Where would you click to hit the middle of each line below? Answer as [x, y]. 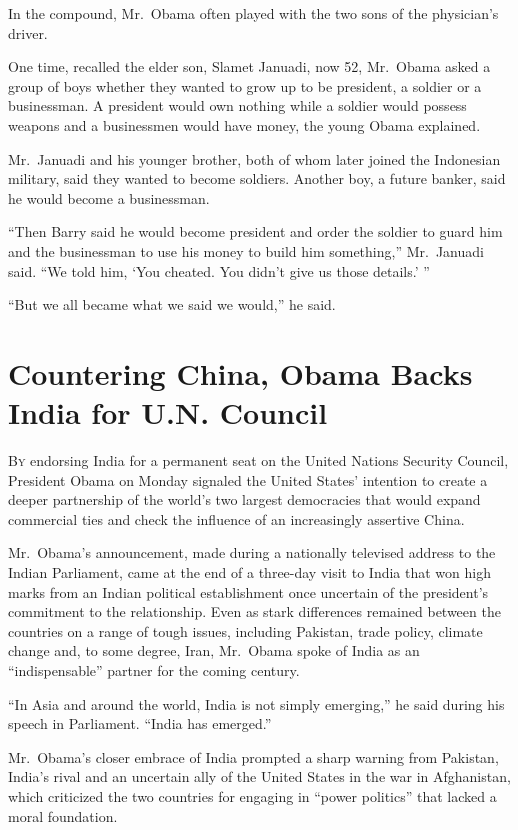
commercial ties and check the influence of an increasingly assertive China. [236, 518]
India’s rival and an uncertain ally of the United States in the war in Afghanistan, [259, 776]
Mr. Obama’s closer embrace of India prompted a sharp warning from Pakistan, [253, 756]
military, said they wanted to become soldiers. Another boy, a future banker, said [257, 178]
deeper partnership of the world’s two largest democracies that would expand [244, 499]
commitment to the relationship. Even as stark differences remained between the [254, 611]
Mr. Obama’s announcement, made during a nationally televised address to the [252, 552]
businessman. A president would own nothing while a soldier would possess [237, 105]
